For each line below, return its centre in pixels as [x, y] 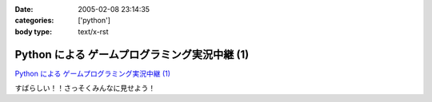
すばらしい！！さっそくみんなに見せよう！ [85, 88]
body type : [33, 31]
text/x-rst [93, 31]
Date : [24, 9]
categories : [34, 21]
